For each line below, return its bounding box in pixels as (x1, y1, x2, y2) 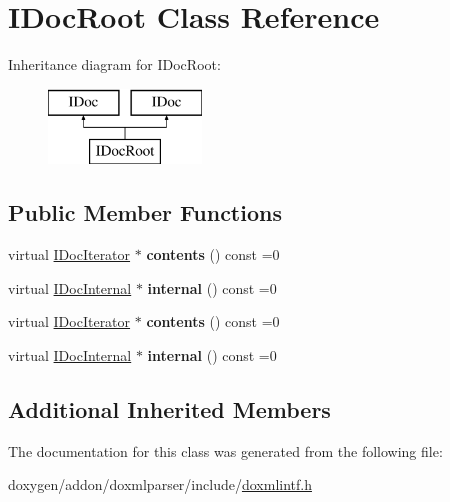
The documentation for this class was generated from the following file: (8, 440, 443, 461)
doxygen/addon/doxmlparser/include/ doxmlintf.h (8, 474, 312, 495)
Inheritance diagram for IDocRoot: (8, 54, 221, 75)
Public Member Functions (8, 197, 282, 228)
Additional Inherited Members (8, 393, 331, 424)
